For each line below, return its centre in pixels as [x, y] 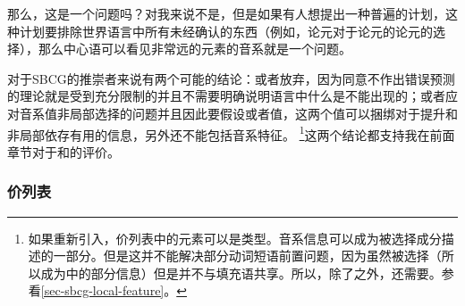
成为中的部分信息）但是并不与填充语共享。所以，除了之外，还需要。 [241, 273]
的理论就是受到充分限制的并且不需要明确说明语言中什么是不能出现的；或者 [226, 96]
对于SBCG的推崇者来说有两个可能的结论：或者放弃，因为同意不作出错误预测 [231, 78]
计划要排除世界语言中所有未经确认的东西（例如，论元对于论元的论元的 [226, 31]
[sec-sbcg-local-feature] [102, 290]
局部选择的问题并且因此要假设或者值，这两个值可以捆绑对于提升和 [263, 113]
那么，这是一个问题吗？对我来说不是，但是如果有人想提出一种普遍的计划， [226, 13]
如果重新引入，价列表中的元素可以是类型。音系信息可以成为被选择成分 [235, 238]
